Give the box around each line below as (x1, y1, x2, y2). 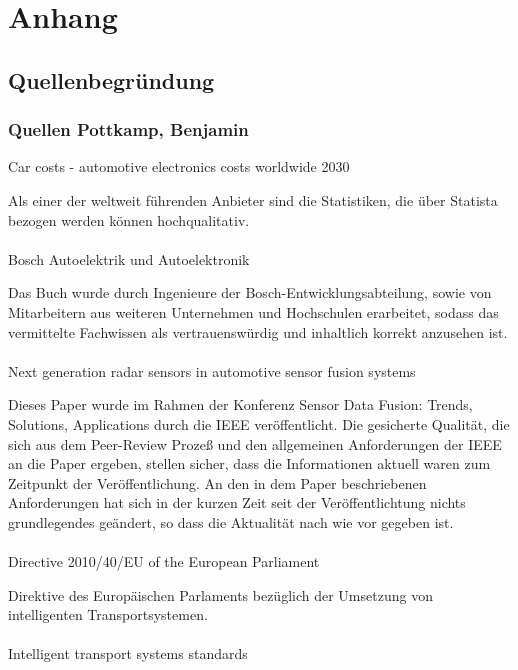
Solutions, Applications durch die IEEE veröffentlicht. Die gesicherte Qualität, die (8, 413, 510, 434)
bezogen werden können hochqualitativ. (8, 209, 250, 230)
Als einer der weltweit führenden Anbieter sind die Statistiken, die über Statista (8, 189, 498, 210)
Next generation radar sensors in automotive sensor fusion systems (8, 360, 416, 381)
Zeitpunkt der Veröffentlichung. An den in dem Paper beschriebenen (8, 472, 427, 493)
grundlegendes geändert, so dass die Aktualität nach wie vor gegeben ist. (8, 511, 454, 532)
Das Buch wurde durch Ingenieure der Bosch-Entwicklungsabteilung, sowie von (8, 282, 492, 303)
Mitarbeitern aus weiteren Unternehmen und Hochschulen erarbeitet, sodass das (8, 301, 499, 322)
